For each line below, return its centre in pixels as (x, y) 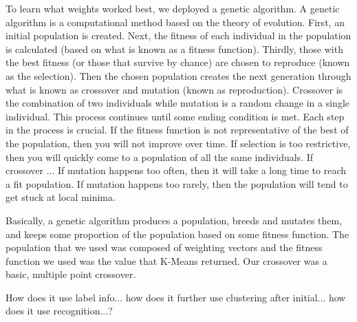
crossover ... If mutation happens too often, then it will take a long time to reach (176, 170)
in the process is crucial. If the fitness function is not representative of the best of (177, 130)
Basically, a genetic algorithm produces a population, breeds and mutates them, (174, 220)
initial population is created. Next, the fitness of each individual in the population (178, 35)
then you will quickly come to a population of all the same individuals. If (160, 157)
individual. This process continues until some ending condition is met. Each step (175, 116)
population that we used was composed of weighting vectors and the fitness (164, 247)
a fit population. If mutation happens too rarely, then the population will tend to (177, 183)
